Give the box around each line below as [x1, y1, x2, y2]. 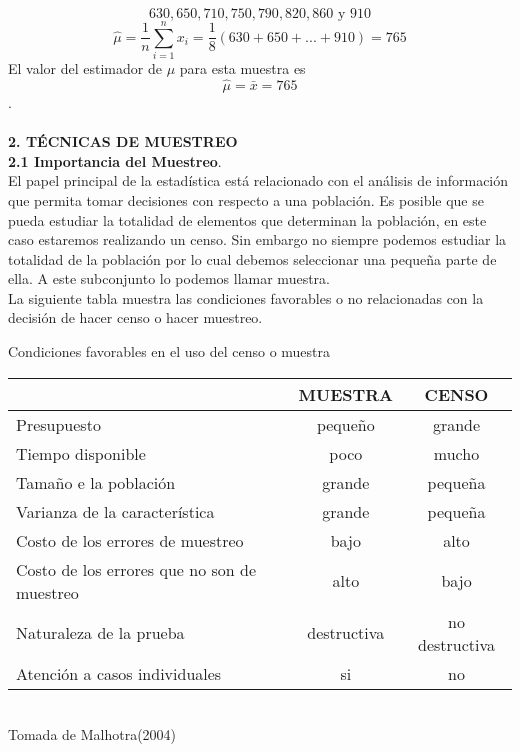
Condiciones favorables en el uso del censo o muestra [8, 341, 331, 362]
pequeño [316, 412, 375, 436]
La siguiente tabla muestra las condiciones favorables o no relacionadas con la [8, 287, 484, 308]
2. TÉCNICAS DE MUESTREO [8, 131, 238, 152]
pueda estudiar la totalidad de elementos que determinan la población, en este [8, 209, 487, 230]
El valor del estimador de [8, 58, 162, 79]
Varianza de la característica [16, 499, 215, 523]
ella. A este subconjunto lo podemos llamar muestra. [8, 268, 330, 289]
